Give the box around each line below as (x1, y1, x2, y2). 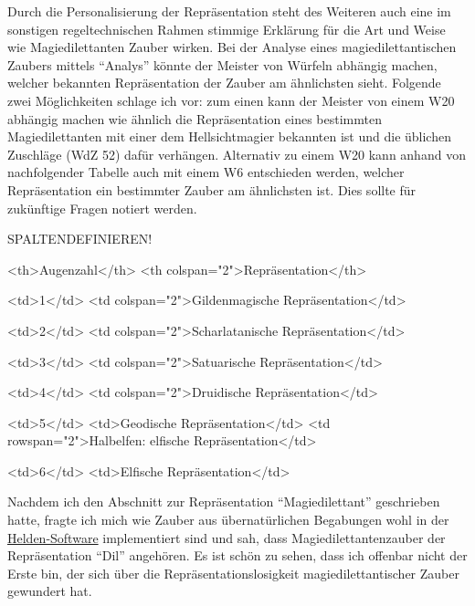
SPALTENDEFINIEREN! (7, 229, 153, 248)
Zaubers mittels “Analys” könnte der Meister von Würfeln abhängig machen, (7, 55, 438, 74)
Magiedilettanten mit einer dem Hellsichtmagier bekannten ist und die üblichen (7, 127, 451, 146)
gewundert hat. (7, 581, 92, 601)
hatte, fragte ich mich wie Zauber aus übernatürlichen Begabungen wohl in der (7, 510, 449, 529)
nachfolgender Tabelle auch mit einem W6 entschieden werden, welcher (7, 162, 405, 182)
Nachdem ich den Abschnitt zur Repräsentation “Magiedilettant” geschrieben (7, 492, 440, 511)
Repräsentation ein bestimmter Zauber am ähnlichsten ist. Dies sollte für (7, 180, 417, 199)
